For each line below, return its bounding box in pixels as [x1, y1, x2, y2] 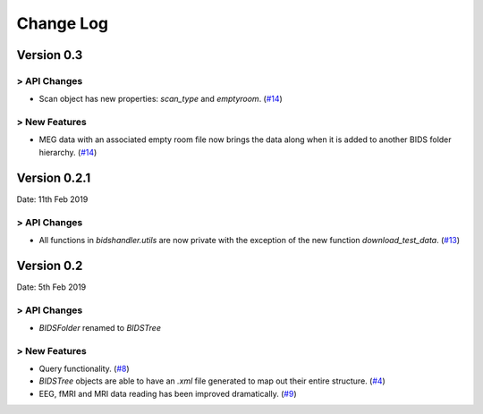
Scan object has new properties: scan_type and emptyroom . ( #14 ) [38, 94, 284, 105]
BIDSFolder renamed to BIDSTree [38, 322, 161, 333]
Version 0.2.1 [16, 170, 91, 185]
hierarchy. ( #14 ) [38, 147, 97, 157]
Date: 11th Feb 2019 [16, 193, 89, 205]
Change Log [16, 13, 109, 33]
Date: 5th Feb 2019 [16, 282, 87, 292]
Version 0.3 [16, 47, 83, 63]
